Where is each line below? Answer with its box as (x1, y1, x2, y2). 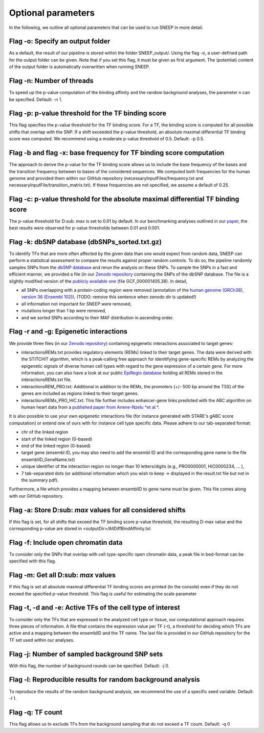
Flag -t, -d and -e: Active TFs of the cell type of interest (9, 604, 180, 612)
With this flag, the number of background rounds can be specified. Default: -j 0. (9, 662, 170, 669)
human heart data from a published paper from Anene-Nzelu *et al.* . (21, 404, 160, 410)
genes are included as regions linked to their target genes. (21, 390, 139, 397)
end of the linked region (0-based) (21, 443, 91, 449)
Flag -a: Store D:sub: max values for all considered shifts (9, 506, 186, 514)
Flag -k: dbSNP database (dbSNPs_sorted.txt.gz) (9, 238, 162, 246)
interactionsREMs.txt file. (21, 377, 72, 382)
